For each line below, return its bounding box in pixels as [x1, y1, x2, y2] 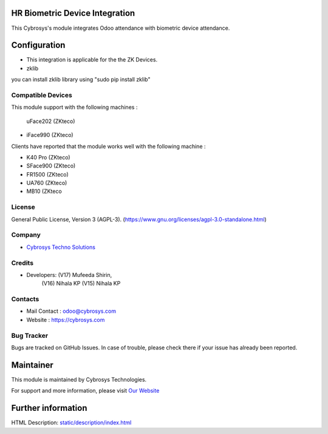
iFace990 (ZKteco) [26, 131, 73, 139]
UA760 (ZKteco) [26, 180, 67, 187]
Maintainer [11, 360, 54, 370]
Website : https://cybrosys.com [26, 316, 105, 323]
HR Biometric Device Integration [11, 8, 135, 18]
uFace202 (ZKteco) [26, 117, 75, 125]
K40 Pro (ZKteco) [26, 153, 70, 161]
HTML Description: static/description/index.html [11, 419, 132, 426]
